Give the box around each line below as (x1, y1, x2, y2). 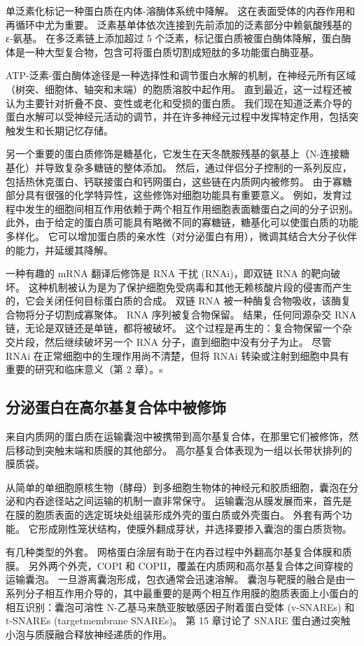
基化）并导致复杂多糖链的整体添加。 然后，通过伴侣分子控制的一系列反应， (6, 160, 352, 174)
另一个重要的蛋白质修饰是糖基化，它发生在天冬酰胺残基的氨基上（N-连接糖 (6, 146, 350, 161)
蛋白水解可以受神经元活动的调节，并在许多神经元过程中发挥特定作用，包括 (6, 109, 349, 124)
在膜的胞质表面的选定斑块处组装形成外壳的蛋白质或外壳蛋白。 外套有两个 (6, 507, 342, 522)
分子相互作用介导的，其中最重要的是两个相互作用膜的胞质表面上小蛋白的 (24, 585, 358, 600)
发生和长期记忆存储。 (15, 122, 113, 137)
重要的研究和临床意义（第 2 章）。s (6, 362, 163, 377)
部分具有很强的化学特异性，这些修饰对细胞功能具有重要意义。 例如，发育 (6, 188, 342, 202)
